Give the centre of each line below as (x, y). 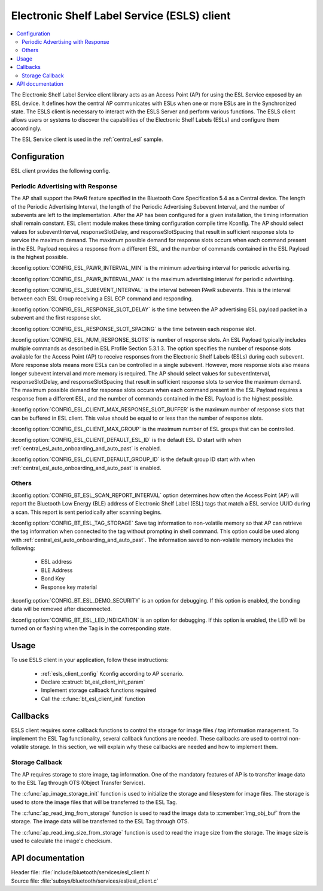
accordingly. (26, 128)
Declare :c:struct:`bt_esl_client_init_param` (93, 682)
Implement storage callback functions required (99, 690)
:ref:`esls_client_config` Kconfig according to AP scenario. (112, 673)
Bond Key (53, 579)
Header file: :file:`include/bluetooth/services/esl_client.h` (81, 872)
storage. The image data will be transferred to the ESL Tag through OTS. (100, 821)
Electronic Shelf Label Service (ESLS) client (121, 16)
